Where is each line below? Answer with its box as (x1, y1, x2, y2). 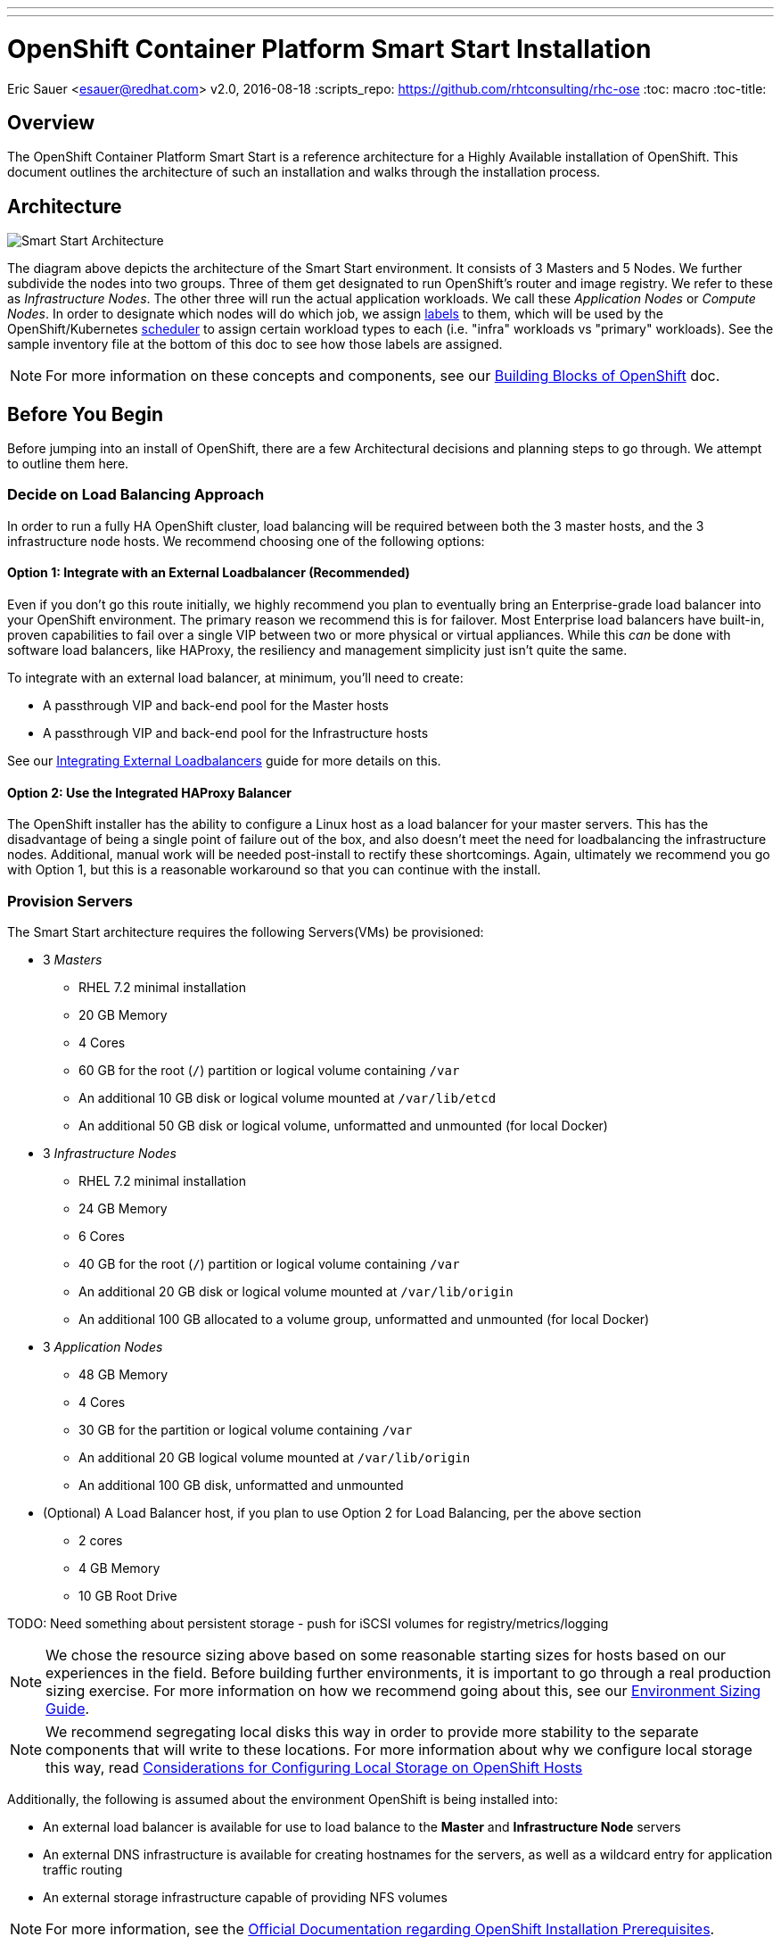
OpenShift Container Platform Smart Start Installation (7, 33, 652, 64)
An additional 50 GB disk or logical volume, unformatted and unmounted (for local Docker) (78, 1117, 608, 1133)
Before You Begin (7, 402, 164, 426)
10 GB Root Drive (78, 1587, 177, 1603)
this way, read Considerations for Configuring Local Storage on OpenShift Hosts (45, 1758, 583, 1776)
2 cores (78, 1532, 123, 1548)
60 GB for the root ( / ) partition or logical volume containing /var (78, 1062, 460, 1078)
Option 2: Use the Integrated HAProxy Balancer (7, 784, 292, 800)
